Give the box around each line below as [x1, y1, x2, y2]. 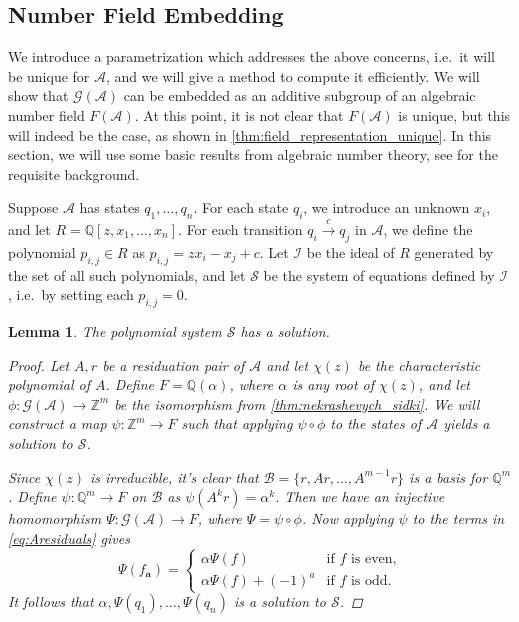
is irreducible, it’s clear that [89, 466, 259, 487]
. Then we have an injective [275, 486, 445, 507]
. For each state [193, 197, 289, 218]
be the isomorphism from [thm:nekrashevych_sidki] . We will [114, 393, 480, 414]
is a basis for [409, 466, 488, 487]
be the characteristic [357, 354, 481, 375]
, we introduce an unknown [303, 197, 470, 218]
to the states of [330, 413, 422, 434]
